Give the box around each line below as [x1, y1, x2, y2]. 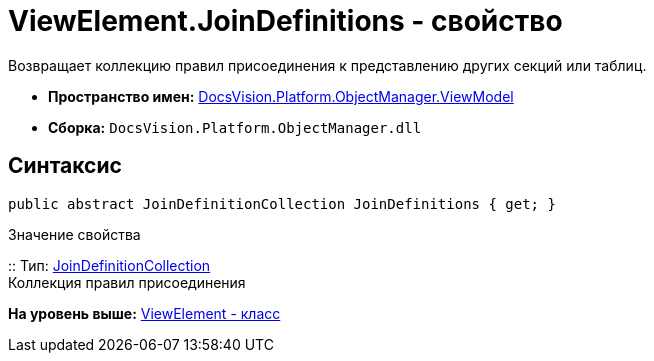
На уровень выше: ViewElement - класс [8, 304, 281, 322]
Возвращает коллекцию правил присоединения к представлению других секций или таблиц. [8, 56, 647, 74]
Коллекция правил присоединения [8, 273, 246, 291]
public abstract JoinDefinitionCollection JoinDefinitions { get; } [8, 195, 556, 212]
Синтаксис [8, 153, 122, 179]
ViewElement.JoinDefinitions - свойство [8, 4, 563, 38]
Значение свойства [8, 225, 141, 243]
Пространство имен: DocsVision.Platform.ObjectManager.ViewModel [48, 87, 514, 105]
